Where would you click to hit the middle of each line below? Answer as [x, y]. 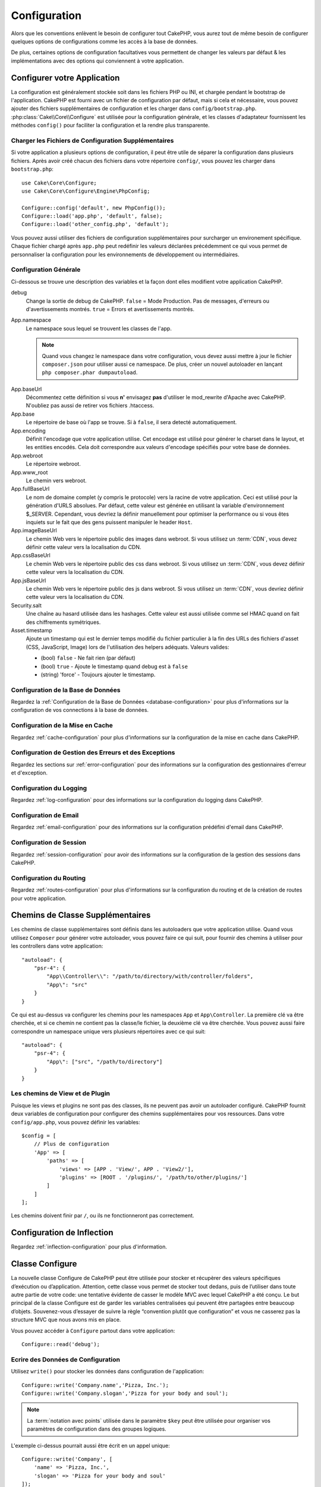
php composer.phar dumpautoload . [90, 372]
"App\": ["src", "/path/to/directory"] [105, 1061]
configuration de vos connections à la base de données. [80, 710]
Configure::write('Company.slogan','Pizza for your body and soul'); [125, 1393]
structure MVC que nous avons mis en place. [66, 1320]
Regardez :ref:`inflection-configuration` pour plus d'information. [89, 1247]
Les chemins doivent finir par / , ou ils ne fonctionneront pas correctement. [103, 1216]
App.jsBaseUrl [29, 581]
